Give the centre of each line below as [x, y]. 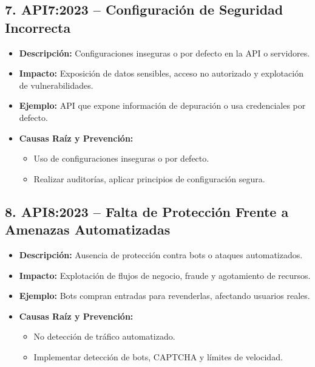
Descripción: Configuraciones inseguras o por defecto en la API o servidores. [164, 53]
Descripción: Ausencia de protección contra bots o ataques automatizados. [161, 254]
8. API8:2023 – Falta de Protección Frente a [147, 211]
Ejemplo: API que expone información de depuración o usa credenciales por [162, 105]
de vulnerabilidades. [56, 85]
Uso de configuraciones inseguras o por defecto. [121, 158]
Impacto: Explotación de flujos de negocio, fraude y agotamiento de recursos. [165, 275]
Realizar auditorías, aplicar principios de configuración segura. [149, 178]
